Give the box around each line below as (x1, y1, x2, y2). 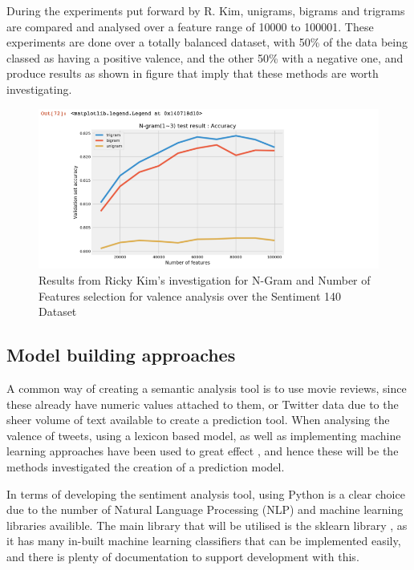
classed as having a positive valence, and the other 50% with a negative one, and (6, 49, 404, 66)
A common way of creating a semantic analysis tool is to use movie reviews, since (6, 379, 407, 396)
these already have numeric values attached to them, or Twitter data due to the (6, 395, 399, 412)
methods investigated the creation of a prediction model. (6, 458, 285, 475)
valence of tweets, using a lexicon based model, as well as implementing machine (6, 426, 401, 443)
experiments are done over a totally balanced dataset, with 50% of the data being (6, 34, 408, 51)
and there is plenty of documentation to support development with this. (6, 548, 359, 564)
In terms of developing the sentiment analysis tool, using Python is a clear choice (6, 485, 405, 502)
